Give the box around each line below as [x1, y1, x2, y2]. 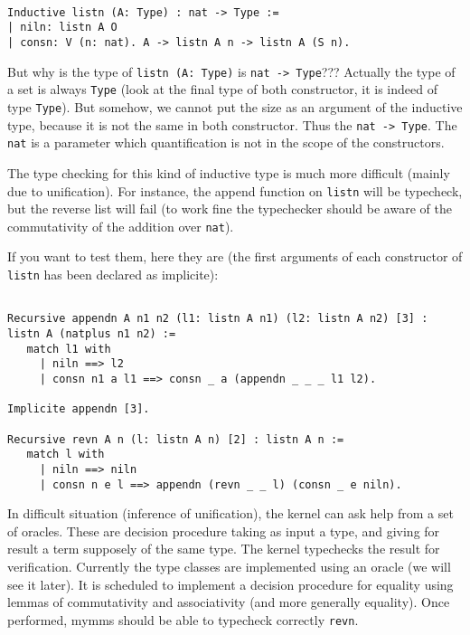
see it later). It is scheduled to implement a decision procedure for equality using [7, 574, 454, 593]
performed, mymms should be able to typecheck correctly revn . [7, 610, 359, 629]
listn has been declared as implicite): [7, 265, 219, 283]
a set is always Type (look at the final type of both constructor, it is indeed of [7, 80, 437, 99]
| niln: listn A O [7, 21, 117, 34]
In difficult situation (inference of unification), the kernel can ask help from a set [7, 504, 454, 523]
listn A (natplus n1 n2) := [7, 327, 176, 340]
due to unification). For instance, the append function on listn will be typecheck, [7, 181, 463, 200]
